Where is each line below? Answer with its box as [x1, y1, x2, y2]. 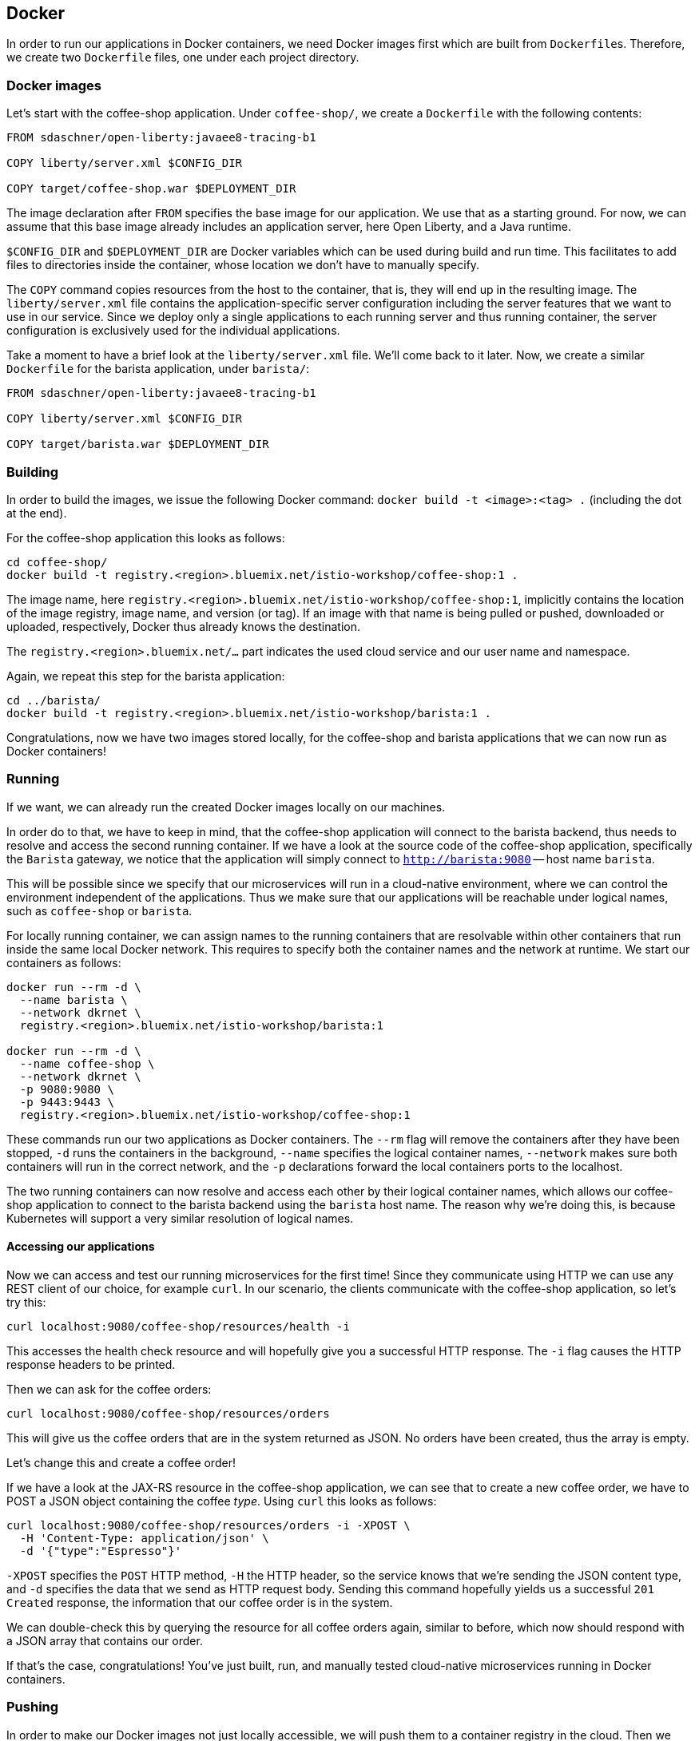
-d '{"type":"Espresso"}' [19, 1544, 182, 1557]
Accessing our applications [6, 1239, 155, 1254]
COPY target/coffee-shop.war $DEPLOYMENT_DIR [6, 182, 296, 196]
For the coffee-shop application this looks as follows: [6, 530, 285, 545]
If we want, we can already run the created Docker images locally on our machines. [6, 799, 446, 814]
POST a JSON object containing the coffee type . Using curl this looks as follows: [6, 1493, 437, 1508]
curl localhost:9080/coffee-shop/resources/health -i [6, 1319, 350, 1333]
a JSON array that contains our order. [6, 1633, 203, 1648]
